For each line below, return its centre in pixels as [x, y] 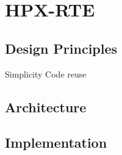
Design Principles [61, 48]
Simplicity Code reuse [46, 74]
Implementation [56, 142]
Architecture [46, 106]
